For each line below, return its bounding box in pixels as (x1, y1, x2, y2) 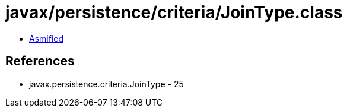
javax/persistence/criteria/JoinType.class (5, 2, 343, 22)
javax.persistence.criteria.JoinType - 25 (29, 78, 184, 89)
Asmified (29, 33, 64, 44)
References (5, 54, 75, 69)
